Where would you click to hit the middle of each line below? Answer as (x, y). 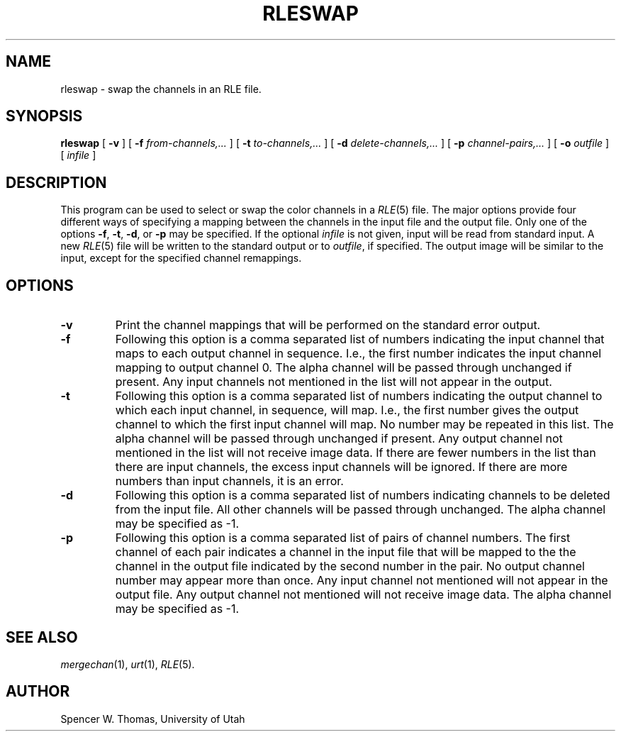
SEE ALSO (42, 637)
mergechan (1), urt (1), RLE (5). (128, 664)
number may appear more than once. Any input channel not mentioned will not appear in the (362, 581)
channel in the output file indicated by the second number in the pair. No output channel (350, 566)
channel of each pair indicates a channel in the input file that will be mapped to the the (346, 552)
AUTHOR (38, 692)
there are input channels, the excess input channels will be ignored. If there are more (341, 467)
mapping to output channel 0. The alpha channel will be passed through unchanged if (343, 368)
